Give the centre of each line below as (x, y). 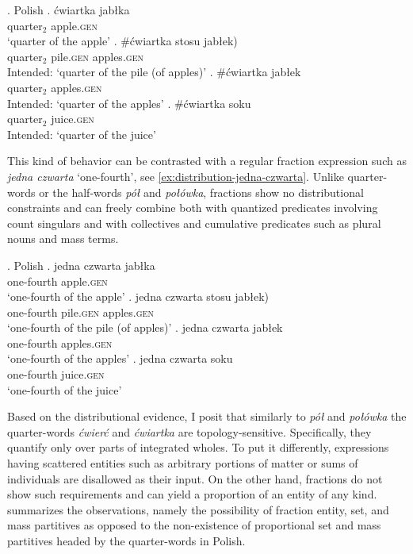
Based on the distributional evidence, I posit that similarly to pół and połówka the (207, 416)
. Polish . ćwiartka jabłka (69, 10)
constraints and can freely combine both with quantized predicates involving (193, 208)
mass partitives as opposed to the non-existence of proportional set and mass (194, 525)
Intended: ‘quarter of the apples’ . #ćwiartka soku (129, 103)
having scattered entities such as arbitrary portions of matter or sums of (183, 463)
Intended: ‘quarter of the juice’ (82, 134)
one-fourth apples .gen (60, 342)
